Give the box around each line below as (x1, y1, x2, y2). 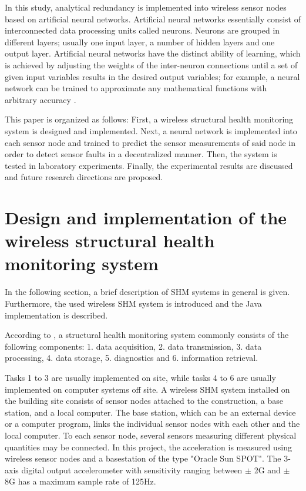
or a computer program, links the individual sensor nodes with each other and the (5, 417, 300, 430)
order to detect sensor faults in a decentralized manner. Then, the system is (5, 148, 277, 160)
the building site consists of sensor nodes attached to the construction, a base (5, 394, 284, 407)
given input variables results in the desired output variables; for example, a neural (5, 70, 300, 82)
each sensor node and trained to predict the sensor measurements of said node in (5, 136, 295, 148)
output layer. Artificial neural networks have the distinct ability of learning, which (5, 47, 301, 59)
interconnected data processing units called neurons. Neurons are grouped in (5, 24, 280, 37)
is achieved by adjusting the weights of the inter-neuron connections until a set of (5, 58, 298, 71)
